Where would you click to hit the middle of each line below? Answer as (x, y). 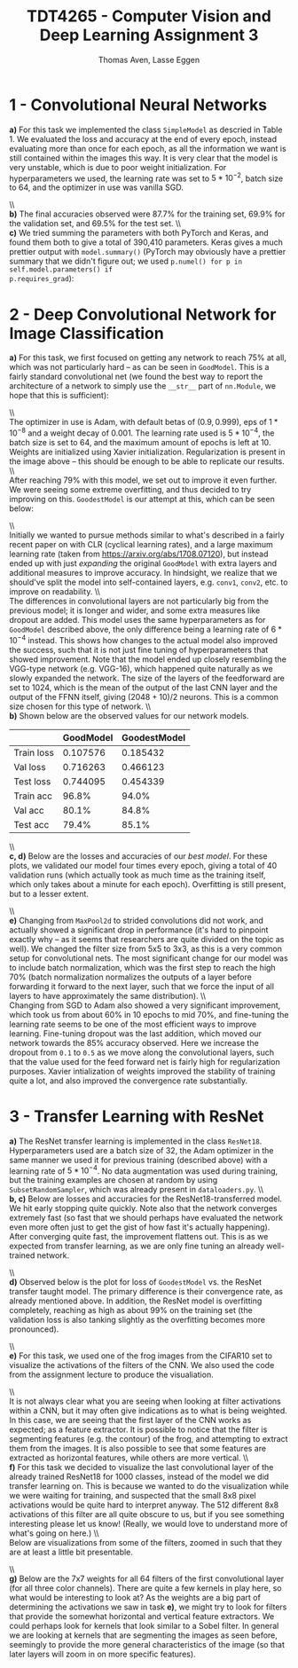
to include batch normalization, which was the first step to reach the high (143, 967)
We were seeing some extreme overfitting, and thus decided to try (130, 489)
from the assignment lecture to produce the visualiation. (112, 1375)
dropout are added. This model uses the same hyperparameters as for (137, 619)
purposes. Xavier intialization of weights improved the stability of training (142, 1071)
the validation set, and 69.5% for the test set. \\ (95, 224)
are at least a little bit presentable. (71, 1552)
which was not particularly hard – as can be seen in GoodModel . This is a (139, 367)
